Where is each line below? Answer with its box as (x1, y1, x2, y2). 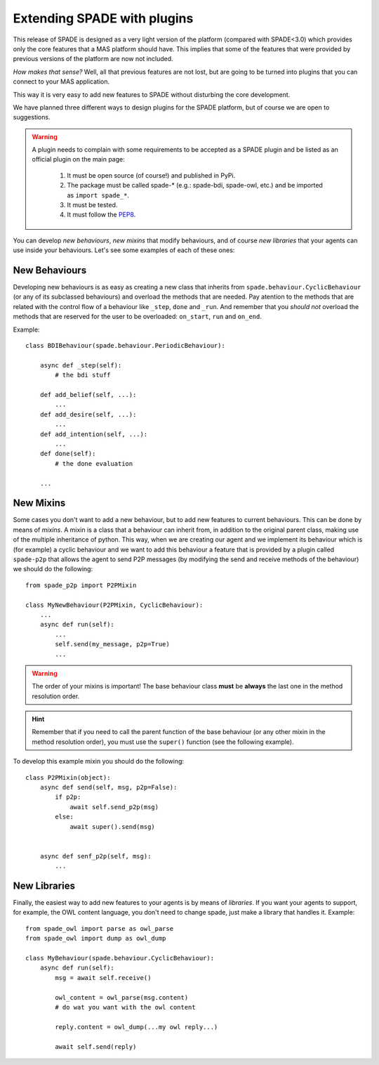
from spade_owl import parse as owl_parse (25, 924, 174, 932)
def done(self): (39, 450, 96, 458)
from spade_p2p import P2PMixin (25, 581, 137, 589)
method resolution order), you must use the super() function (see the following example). (32, 738, 294, 746)
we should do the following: (13, 565, 93, 573)
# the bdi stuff (55, 371, 111, 379)
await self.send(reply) (55, 1043, 137, 1050)
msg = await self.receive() (55, 974, 152, 981)
